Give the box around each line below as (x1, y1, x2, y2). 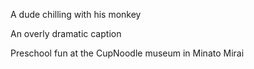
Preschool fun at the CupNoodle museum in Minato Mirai (10, 47, 245, 59)
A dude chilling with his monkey (10, 9, 142, 20)
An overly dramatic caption (10, 28, 122, 39)
